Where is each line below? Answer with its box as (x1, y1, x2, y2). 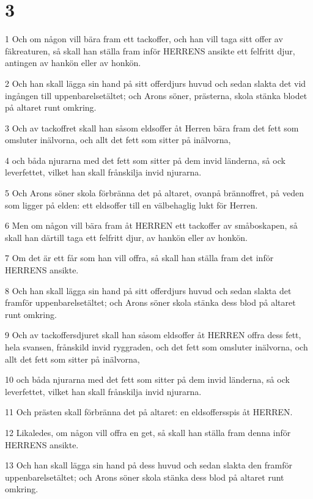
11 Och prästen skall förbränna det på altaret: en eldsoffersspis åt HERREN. (5, 405, 293, 418)
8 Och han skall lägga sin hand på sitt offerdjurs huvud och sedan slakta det (5, 284, 292, 297)
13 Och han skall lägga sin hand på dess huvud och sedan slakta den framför (5, 459, 292, 471)
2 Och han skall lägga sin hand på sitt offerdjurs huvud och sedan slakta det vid (5, 76, 306, 89)
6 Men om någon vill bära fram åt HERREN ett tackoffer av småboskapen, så (5, 219, 298, 232)
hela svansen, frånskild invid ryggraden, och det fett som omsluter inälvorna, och (5, 341, 308, 353)
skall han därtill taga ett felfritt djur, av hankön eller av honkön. (5, 231, 248, 243)
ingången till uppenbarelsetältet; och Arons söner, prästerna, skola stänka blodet (5, 89, 307, 102)
